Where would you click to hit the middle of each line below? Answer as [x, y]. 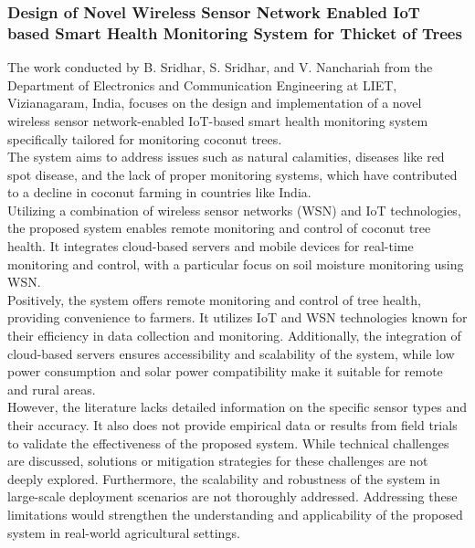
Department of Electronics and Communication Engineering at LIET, [202, 84]
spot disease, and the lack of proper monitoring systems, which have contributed [232, 174]
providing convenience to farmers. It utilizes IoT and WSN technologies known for [237, 317]
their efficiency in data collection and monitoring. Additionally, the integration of [234, 336]
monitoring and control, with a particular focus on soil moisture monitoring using [236, 263]
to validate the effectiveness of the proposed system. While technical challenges [228, 443]
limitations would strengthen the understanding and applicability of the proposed [235, 514]
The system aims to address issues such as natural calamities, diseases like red [226, 157]
